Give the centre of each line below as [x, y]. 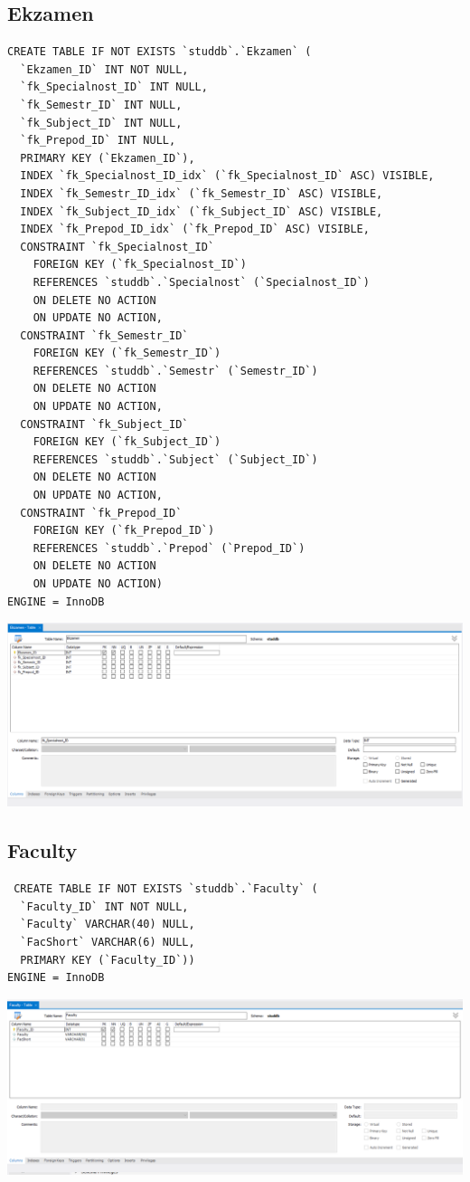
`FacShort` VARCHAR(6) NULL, [108, 943]
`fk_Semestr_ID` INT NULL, [101, 105]
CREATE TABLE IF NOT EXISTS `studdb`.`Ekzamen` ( [160, 52]
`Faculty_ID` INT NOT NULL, [104, 906]
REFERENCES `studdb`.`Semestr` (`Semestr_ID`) [175, 371]
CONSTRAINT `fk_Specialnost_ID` [117, 247]
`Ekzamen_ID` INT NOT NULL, [104, 69]
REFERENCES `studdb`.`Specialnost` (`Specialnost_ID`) [201, 282]
